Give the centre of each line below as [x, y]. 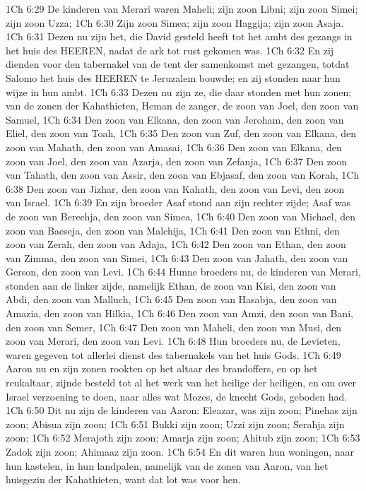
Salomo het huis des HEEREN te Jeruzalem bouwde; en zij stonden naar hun [173, 77]
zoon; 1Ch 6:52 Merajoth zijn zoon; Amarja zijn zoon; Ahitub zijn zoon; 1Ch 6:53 [183, 438]
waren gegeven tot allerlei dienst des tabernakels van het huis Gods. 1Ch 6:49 [173, 354]
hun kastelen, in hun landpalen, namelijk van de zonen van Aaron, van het [167, 465]
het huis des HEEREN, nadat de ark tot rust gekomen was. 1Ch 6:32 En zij [170, 50]
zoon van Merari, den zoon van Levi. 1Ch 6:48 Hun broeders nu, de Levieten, [173, 341]
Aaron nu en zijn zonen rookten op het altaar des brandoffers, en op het [162, 368]
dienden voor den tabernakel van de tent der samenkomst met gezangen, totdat [178, 64]
